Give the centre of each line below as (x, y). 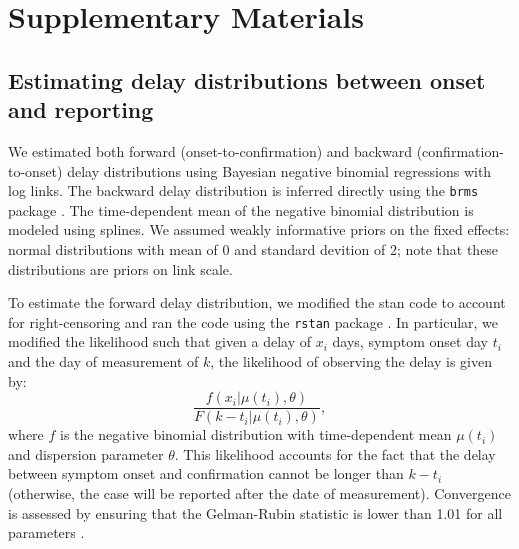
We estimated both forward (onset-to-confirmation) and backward (210, 150)
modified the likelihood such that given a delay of (160, 341)
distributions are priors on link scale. (120, 268)
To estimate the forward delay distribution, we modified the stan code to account (257, 302)
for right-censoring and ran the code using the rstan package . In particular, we (253, 321)
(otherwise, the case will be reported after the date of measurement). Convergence (259, 493)
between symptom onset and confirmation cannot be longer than (206, 473)
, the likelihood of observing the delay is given (351, 361)
